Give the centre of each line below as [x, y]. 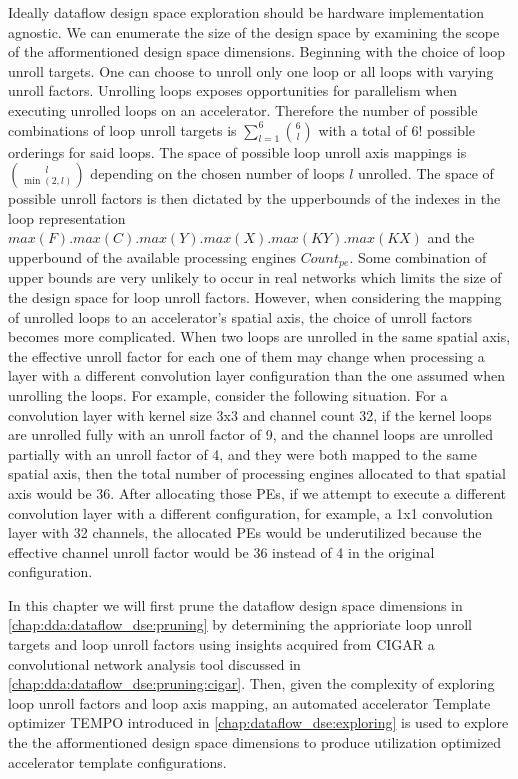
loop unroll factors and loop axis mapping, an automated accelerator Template [249, 702]
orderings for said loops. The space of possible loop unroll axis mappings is [237, 151]
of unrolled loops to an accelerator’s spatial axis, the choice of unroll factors [240, 316]
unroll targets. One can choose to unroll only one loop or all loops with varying [251, 70]
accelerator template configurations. [117, 761]
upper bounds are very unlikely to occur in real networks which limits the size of [255, 277]
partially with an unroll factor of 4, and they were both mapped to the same [242, 453]
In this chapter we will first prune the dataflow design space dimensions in [235, 604]
